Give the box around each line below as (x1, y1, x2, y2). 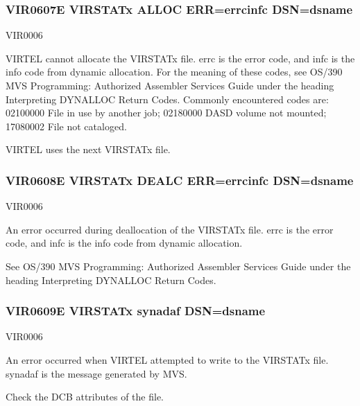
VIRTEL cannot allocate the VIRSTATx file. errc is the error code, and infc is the (6, 51, 355, 65)
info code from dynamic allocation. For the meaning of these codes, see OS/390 (6, 64, 343, 79)
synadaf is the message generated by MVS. (6, 366, 187, 380)
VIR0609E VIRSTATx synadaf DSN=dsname (6, 302, 266, 319)
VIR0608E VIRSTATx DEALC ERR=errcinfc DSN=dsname (6, 171, 354, 188)
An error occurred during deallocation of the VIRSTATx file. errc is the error (6, 222, 334, 236)
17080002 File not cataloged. (6, 118, 127, 133)
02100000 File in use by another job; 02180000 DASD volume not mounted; (6, 105, 327, 120)
